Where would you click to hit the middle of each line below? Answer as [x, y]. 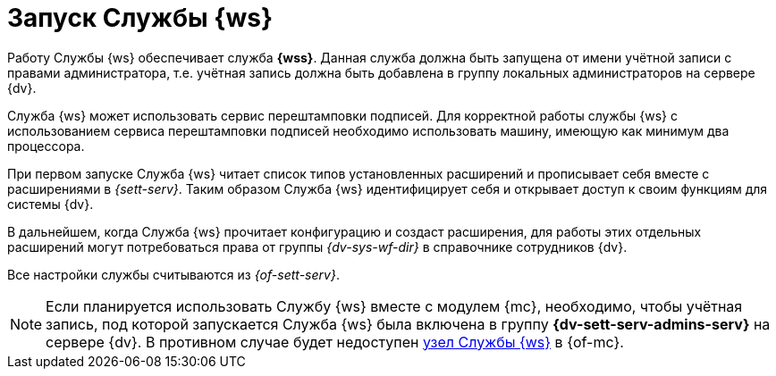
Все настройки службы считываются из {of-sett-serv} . [173, 274]
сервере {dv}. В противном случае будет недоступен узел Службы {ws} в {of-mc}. [335, 342]
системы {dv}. [51, 204]
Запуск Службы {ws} [140, 18]
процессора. [46, 146]
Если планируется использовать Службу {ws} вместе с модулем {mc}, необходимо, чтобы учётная [394, 306]
